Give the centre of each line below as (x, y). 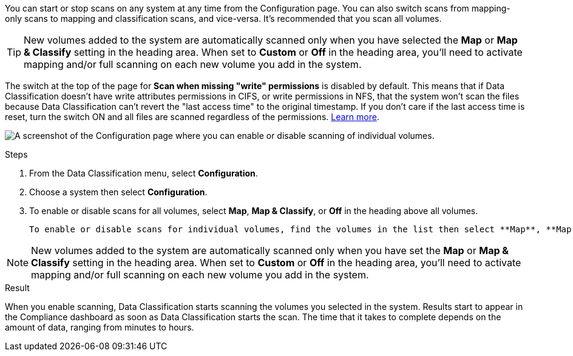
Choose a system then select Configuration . (118, 192)
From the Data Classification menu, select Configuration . (144, 173)
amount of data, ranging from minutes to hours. (100, 327)
